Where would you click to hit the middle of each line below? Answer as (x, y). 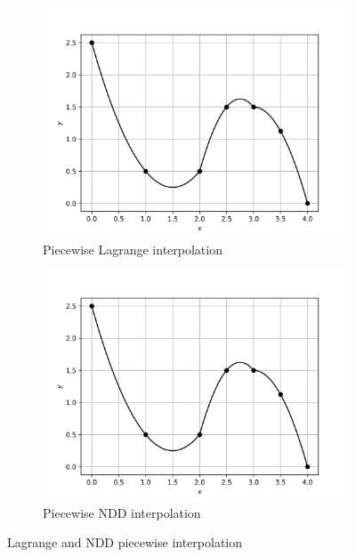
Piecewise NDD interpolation (122, 512)
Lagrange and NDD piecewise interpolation (125, 542)
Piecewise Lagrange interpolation (133, 249)
